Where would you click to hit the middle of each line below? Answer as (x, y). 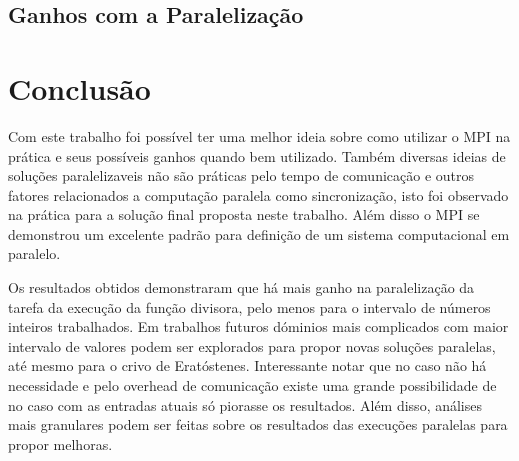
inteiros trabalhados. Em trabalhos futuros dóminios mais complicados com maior (258, 326)
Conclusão (79, 87)
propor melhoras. (60, 443)
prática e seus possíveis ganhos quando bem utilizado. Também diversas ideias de (257, 155)
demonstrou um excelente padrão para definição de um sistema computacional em (259, 233)
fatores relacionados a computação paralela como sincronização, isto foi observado (258, 194)
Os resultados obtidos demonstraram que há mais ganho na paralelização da (241, 287)
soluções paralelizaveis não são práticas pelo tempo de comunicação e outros (241, 175)
